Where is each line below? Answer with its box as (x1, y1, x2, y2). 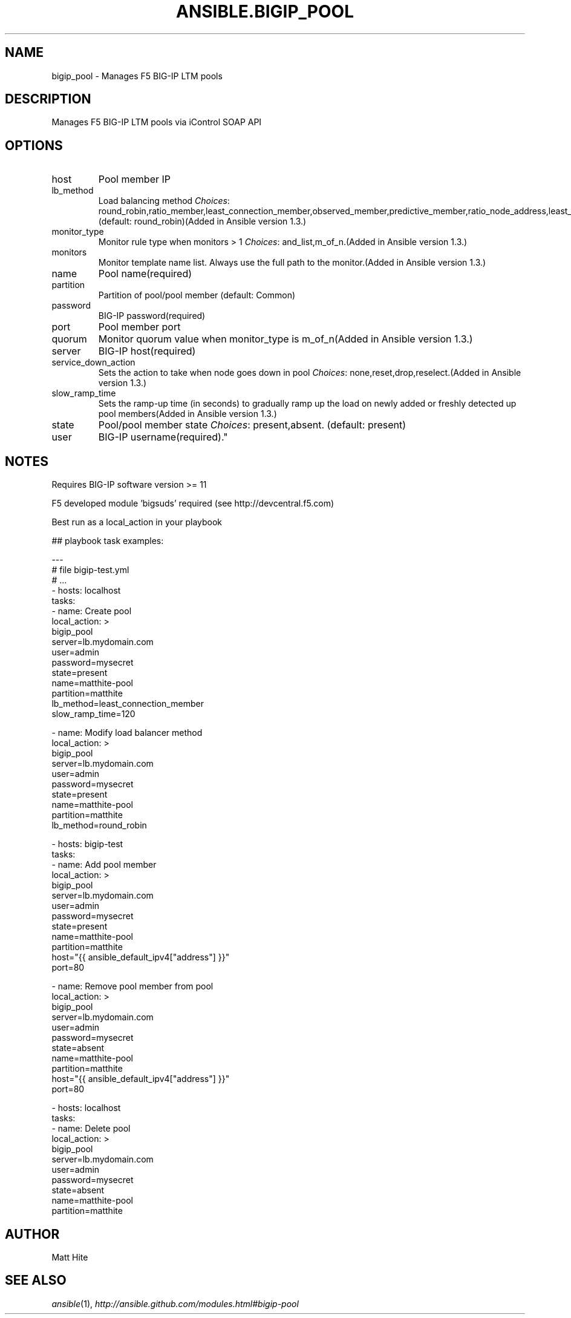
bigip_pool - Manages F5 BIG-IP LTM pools (51, 70, 223, 81)
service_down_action (51, 357, 135, 368)
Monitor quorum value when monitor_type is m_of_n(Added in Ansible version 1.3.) (98, 333, 473, 346)
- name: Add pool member (51, 859, 157, 870)
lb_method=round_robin (51, 820, 147, 831)
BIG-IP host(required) (98, 345, 196, 358)
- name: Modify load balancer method (51, 727, 203, 738)
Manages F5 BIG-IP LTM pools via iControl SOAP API (51, 117, 262, 128)
